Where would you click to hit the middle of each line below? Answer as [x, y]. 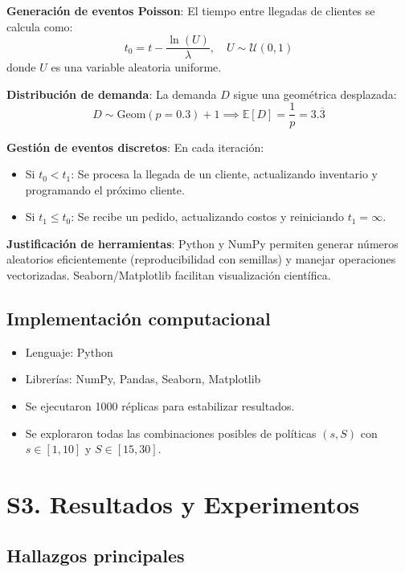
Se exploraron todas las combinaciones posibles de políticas [171, 433]
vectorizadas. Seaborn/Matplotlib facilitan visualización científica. [169, 275]
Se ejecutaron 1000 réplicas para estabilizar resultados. [160, 406]
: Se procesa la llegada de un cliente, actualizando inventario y [224, 174]
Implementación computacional [139, 319]
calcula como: [40, 26]
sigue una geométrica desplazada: [315, 94]
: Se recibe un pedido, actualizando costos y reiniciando [208, 217]
